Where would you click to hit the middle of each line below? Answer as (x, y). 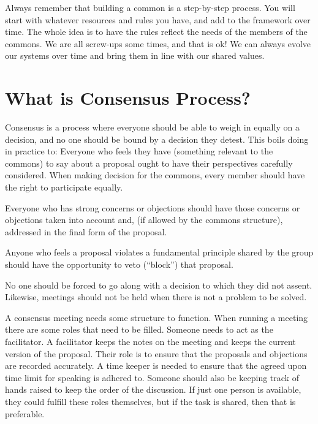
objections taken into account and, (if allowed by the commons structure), (144, 220)
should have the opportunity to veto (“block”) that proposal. (119, 264)
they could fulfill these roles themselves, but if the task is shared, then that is (150, 401)
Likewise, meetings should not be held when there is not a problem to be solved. (156, 297)
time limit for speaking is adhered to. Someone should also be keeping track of (152, 377)
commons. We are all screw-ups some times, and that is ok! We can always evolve (158, 43)
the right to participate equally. (64, 187)
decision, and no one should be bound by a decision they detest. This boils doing (157, 139)
